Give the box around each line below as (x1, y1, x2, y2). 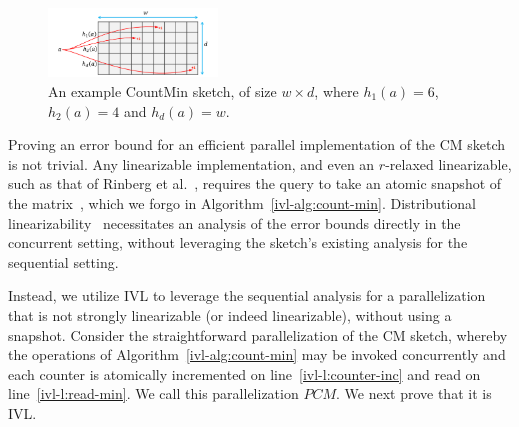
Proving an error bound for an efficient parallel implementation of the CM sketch (8, 134, 506, 155)
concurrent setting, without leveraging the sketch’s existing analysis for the (8, 232, 468, 253)
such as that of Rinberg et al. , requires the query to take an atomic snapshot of (8, 173, 502, 194)
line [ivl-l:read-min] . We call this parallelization (8, 383, 299, 404)
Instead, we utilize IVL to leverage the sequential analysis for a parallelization (8, 285, 486, 306)
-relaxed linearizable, (385, 153, 512, 174)
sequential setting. (8, 251, 119, 272)
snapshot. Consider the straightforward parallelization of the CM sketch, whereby (8, 324, 508, 345)
